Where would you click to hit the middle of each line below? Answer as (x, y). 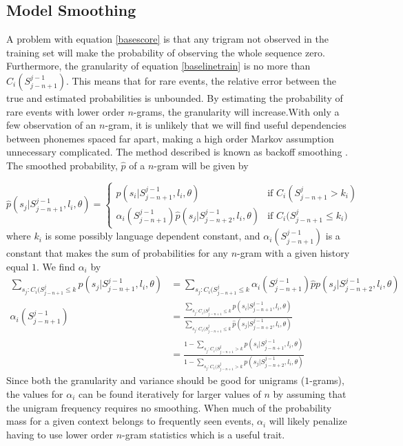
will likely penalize (308, 421)
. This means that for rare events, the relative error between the (201, 80)
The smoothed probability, (62, 165)
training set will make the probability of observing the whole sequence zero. (166, 52)
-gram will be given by (201, 165)
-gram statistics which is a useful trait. (204, 434)
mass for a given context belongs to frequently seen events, (130, 421)
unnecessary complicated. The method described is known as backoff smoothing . (177, 152)
